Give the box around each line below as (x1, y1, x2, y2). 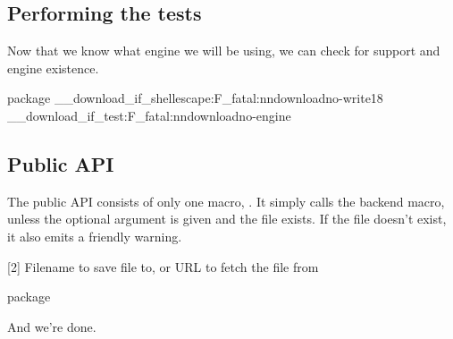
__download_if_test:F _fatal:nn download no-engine (7, 106, 291, 124)
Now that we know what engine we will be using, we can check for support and (7, 41, 440, 60)
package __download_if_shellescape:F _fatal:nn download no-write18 (7, 89, 383, 107)
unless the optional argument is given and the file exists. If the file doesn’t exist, (7, 209, 447, 228)
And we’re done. (7, 317, 96, 335)
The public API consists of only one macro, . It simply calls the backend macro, (7, 191, 445, 210)
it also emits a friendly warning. (7, 226, 182, 245)
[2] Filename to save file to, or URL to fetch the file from (7, 257, 319, 275)
